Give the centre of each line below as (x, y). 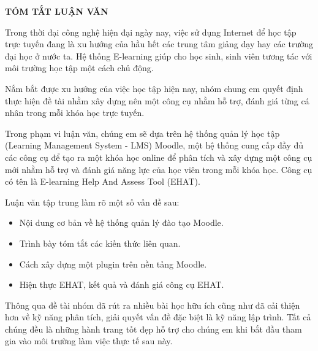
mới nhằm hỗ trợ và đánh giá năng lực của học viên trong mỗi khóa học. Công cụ (159, 169)
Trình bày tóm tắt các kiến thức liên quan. (100, 243)
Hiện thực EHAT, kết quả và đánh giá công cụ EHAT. (122, 284)
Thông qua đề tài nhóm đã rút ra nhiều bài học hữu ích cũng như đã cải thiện (153, 305)
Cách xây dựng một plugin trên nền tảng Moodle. (113, 264)
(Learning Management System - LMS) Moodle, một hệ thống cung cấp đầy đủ (154, 145)
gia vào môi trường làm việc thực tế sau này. (89, 341)
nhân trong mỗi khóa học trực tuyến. (75, 113)
